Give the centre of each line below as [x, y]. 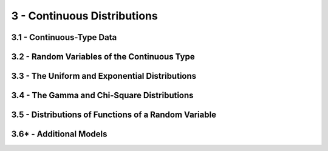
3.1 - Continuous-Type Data [64, 37]
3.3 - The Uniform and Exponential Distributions [104, 76]
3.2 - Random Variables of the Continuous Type [103, 57]
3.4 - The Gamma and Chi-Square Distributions [102, 96]
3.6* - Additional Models [59, 134]
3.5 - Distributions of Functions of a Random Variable [114, 115]
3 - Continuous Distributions [84, 16]
